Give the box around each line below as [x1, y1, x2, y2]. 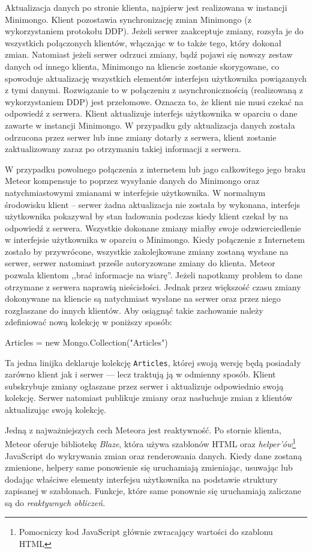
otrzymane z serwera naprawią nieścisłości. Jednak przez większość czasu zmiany [5, 280, 301, 293]
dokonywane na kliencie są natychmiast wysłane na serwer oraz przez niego [5, 292, 281, 305]
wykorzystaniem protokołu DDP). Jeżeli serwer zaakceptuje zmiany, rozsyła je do [5, 25, 304, 37]
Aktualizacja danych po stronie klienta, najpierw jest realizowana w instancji [5, 1, 287, 13]
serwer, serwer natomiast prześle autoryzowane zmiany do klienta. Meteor [5, 257, 275, 269]
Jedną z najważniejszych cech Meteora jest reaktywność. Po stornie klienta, [5, 423, 281, 436]
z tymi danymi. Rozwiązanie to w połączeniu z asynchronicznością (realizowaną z [5, 84, 304, 96]
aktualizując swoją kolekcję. [5, 403, 106, 416]
